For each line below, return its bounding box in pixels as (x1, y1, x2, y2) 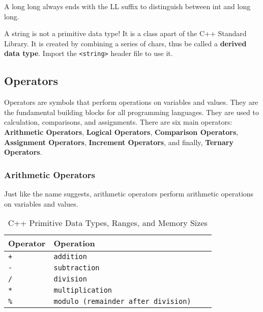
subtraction (53, 264, 100, 272)
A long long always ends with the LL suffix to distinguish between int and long (4, 1, 251, 11)
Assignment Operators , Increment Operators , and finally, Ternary (4, 136, 233, 147)
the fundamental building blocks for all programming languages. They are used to (4, 106, 259, 117)
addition (53, 252, 87, 261)
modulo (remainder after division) (53, 297, 191, 306)
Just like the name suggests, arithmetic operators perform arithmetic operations (4, 188, 254, 199)
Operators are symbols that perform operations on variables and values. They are (4, 97, 258, 107)
